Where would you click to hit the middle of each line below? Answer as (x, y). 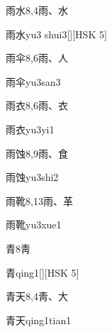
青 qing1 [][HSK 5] (43, 272)
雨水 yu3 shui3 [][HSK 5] (56, 34)
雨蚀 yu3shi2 (32, 177)
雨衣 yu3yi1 (30, 129)
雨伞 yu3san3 (33, 81)
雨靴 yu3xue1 (34, 225)
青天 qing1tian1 (39, 320)
